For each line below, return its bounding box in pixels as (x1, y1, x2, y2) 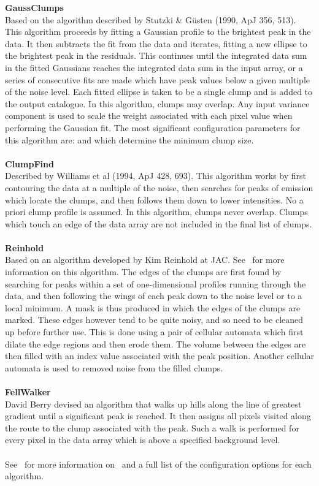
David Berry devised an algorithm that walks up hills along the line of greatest (5, 397, 302, 410)
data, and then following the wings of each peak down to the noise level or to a (5, 289, 302, 302)
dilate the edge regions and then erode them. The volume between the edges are (5, 337, 306, 350)
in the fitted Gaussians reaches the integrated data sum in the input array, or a (5, 61, 303, 74)
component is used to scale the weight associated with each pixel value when (5, 109, 293, 122)
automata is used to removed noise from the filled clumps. (5, 361, 223, 374)
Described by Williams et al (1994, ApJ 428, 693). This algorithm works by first (5, 169, 306, 182)
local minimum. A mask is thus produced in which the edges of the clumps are (5, 301, 301, 314)
